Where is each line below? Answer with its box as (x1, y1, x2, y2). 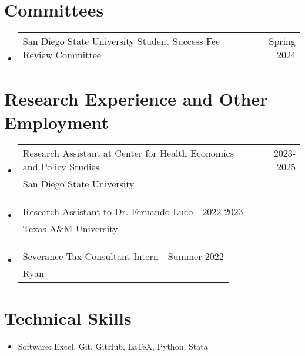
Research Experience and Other (4, 87, 268, 111)
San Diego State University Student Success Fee (22, 34, 220, 48)
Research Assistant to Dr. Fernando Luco (22, 205, 193, 219)
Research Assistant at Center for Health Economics (22, 146, 234, 160)
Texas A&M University (22, 222, 118, 236)
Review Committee (22, 48, 101, 62)
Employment (4, 110, 109, 134)
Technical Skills (4, 305, 132, 329)
